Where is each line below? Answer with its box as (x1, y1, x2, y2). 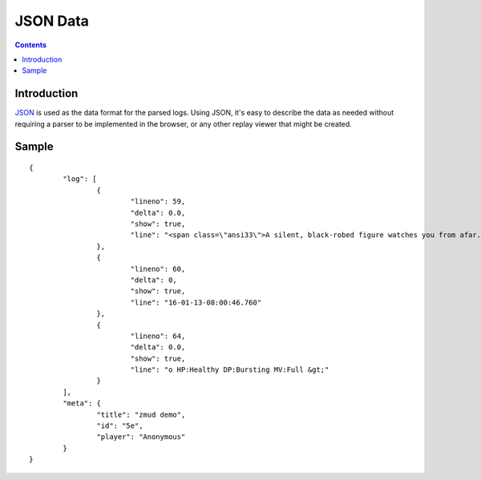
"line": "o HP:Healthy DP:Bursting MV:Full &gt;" (130, 365, 329, 374)
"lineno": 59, (130, 197, 186, 206)
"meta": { (63, 399, 102, 408)
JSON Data (14, 12, 90, 30)
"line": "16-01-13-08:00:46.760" (130, 297, 262, 307)
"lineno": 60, (130, 264, 186, 273)
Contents (14, 40, 47, 50)
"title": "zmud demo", (96, 409, 186, 419)
